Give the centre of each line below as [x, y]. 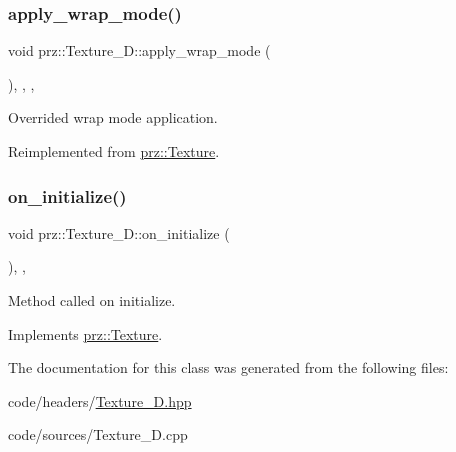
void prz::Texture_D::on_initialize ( [119, 232]
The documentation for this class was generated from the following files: [228, 367]
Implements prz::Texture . [85, 333]
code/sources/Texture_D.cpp [98, 434]
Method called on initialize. [92, 300]
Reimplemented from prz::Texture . [114, 151]
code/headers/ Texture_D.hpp [100, 400]
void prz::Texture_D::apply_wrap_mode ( [139, 50]
